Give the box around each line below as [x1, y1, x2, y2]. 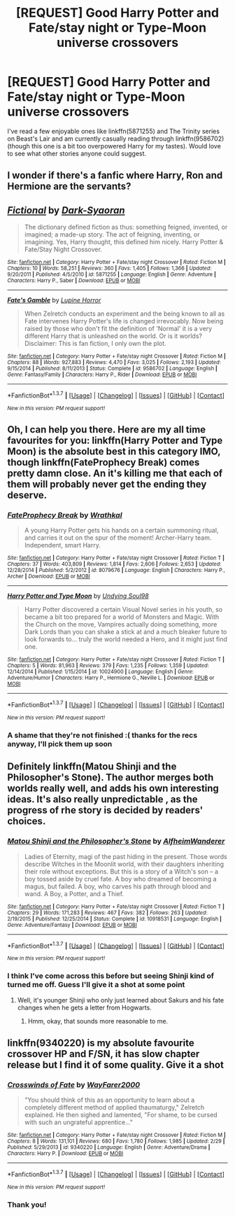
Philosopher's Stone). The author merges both [7, 771, 214, 783]
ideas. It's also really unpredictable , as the [7, 793, 198, 806]
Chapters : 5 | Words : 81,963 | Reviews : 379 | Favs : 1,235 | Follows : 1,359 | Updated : [7, 662, 210, 669]
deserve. [7, 489, 48, 501]
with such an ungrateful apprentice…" [24, 1118, 134, 1126]
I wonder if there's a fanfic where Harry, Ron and [7, 169, 223, 181]
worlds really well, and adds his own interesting [7, 783, 219, 795]
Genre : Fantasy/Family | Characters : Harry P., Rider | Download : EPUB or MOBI [7, 371, 197, 379]
